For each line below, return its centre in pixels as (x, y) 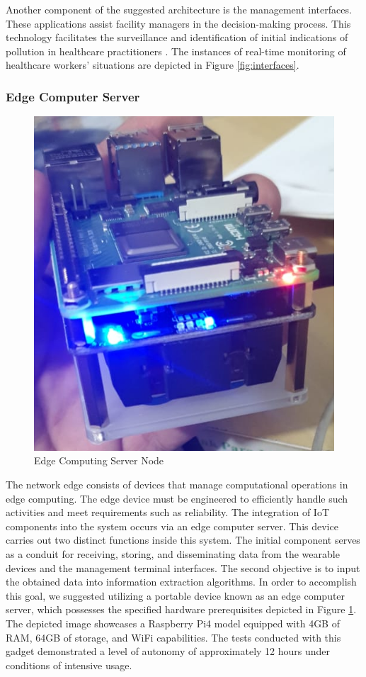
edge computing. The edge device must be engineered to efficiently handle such (177, 498)
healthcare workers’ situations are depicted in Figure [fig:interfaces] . (153, 65)
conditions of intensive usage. (69, 665)
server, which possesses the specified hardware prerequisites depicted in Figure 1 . (181, 609)
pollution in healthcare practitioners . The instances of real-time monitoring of (176, 51)
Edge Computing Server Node (99, 460)
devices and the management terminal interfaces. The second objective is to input (183, 567)
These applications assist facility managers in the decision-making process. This (178, 23)
